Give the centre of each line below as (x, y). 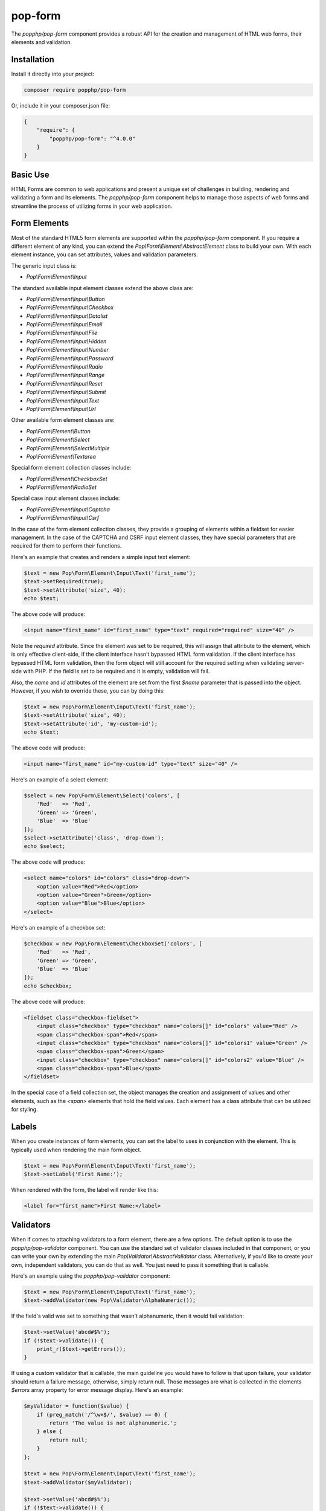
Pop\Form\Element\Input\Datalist (67, 316)
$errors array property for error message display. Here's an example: (97, 1390)
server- (295, 662)
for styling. (25, 1110)
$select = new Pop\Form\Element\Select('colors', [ (102, 795)
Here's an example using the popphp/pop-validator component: (91, 1276)
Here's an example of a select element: (60, 779)
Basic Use (30, 174)
